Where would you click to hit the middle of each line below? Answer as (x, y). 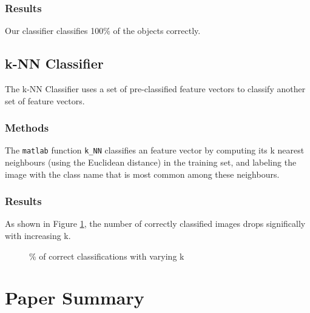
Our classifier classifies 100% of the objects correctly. (103, 31)
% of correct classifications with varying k (107, 256)
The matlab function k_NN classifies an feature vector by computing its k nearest (155, 150)
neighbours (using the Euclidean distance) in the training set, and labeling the (151, 162)
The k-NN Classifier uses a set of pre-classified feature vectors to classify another (155, 89)
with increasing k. (38, 236)
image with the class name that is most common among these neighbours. (142, 174)
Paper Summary (75, 298)
